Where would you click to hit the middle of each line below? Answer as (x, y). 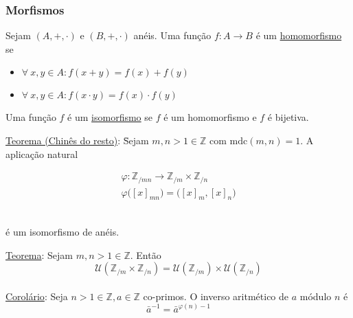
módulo (316, 296)
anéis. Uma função (172, 35)
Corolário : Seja (37, 296)
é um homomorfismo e (210, 117)
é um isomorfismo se (110, 117)
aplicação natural (42, 154)
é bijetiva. (288, 117)
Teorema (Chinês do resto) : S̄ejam (77, 140)
